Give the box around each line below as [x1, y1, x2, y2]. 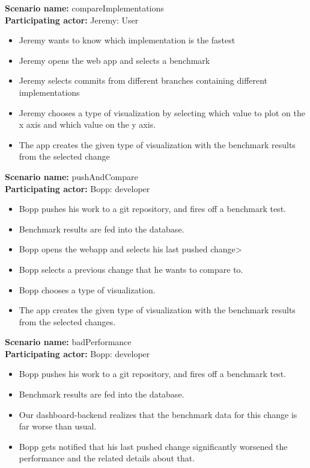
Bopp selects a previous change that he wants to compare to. [19, 263, 243, 275]
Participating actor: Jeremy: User [5, 13, 139, 26]
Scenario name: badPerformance [5, 335, 132, 348]
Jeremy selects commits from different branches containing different [19, 74, 268, 87]
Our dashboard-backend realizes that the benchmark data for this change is [19, 408, 297, 420]
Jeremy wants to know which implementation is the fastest [19, 34, 236, 46]
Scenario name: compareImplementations [5, 2, 164, 14]
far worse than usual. [19, 420, 97, 432]
